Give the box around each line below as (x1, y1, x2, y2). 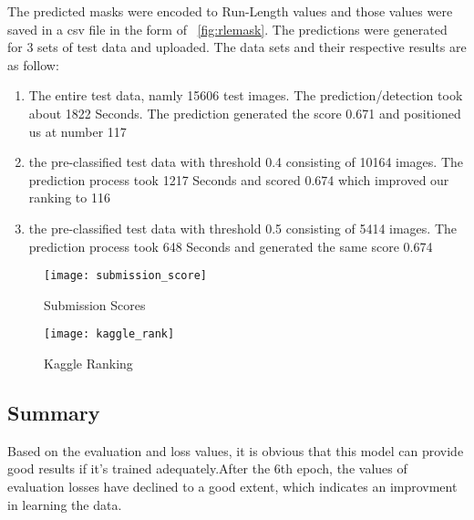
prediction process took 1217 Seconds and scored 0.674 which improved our (28, 170, 449, 189)
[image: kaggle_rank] (44, 328, 175, 341)
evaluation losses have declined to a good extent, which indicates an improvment (7, 477, 458, 496)
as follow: (7, 55, 59, 74)
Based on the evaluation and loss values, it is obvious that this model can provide (7, 441, 464, 460)
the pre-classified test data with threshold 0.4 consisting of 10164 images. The (28, 152, 463, 172)
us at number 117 (28, 121, 127, 140)
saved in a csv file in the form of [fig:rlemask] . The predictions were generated (7, 19, 448, 38)
